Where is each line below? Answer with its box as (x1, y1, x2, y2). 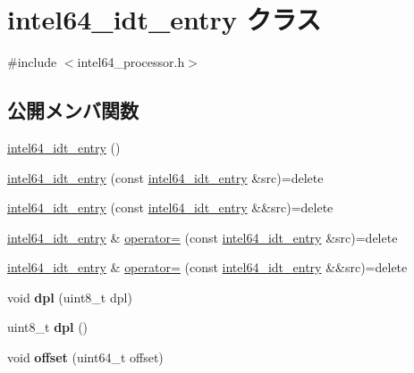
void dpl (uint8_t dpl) (7, 287, 132, 306)
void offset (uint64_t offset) (7, 348, 164, 367)
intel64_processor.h (77, 53, 185, 71)
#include (7, 53, 57, 71)
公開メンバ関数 (7, 96, 139, 124)
